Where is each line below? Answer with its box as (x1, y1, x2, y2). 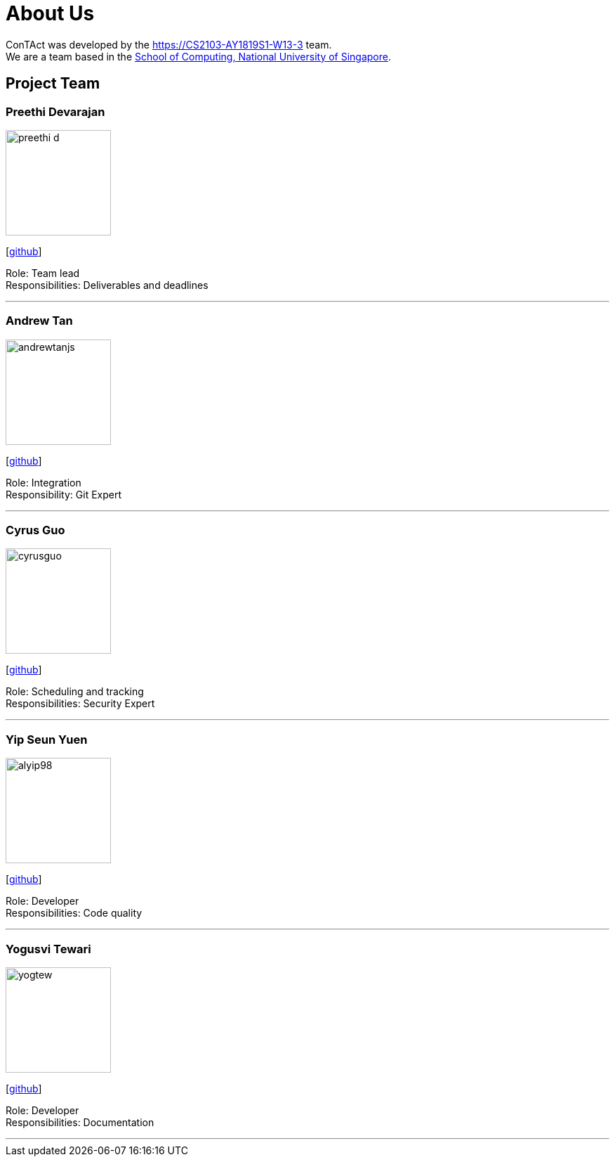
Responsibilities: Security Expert (6, 697, 155, 710)
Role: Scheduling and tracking (6, 685, 144, 698)
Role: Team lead (6, 266, 80, 279)
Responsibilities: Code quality (6, 907, 143, 919)
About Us (6, 1, 95, 25)
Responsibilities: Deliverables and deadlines (6, 278, 209, 291)
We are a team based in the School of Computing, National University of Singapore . (6, 50, 392, 63)
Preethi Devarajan (6, 104, 105, 119)
